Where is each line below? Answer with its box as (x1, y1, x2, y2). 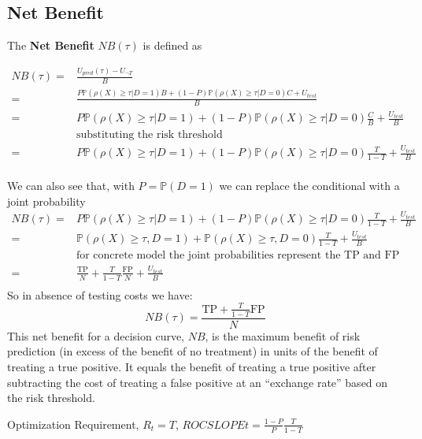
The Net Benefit (7, 37, 94, 54)
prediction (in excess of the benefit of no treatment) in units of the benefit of (7, 343, 378, 359)
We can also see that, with (7, 177, 135, 194)
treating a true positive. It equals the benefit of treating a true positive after (7, 359, 376, 375)
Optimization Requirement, (7, 415, 139, 432)
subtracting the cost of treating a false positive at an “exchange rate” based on (7, 374, 388, 390)
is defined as (143, 37, 202, 54)
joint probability (7, 192, 86, 209)
